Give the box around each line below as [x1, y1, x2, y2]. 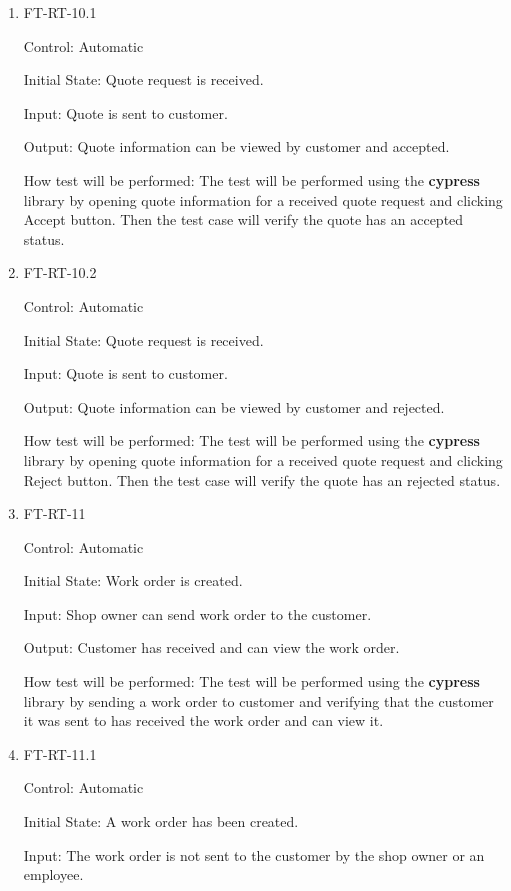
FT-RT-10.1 [23, 2, 97, 22]
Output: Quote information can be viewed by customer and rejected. [23, 396, 445, 417]
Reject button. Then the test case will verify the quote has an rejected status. [23, 469, 501, 490]
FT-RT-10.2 [23, 262, 97, 283]
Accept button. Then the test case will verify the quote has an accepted [23, 209, 464, 230]
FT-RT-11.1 [23, 743, 97, 764]
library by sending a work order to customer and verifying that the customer [23, 690, 494, 711]
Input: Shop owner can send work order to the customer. [23, 603, 372, 624]
